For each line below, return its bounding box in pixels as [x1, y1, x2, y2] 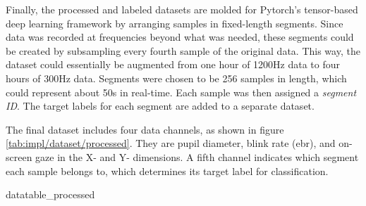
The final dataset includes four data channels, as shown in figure [6, 122, 284, 136]
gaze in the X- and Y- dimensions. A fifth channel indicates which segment [35, 149, 359, 164]
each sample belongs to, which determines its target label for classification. [6, 163, 329, 178]
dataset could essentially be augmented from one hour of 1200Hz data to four [6, 57, 341, 72]
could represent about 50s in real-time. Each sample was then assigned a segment [6, 84, 357, 99]
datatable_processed [6, 187, 95, 202]
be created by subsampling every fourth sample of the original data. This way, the [6, 43, 360, 58]
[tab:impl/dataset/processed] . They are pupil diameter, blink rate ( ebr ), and [6, 136, 336, 150]
